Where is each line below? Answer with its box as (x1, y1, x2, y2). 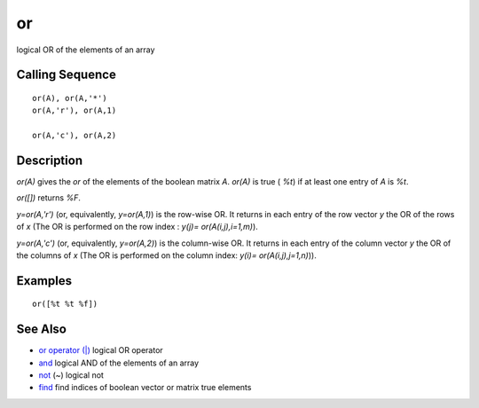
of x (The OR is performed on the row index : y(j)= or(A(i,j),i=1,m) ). (16, 222, 259, 232)
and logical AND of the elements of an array (38, 357, 200, 368)
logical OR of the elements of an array (16, 44, 155, 55)
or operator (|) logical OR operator (38, 345, 163, 356)
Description (16, 153, 83, 168)
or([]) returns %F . (16, 192, 82, 203)
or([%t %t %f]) (32, 299, 98, 310)
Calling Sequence (16, 67, 117, 82)
